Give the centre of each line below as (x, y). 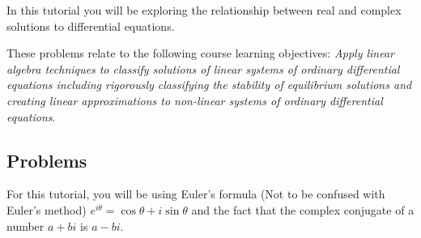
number (26, 225)
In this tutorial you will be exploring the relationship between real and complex (204, 10)
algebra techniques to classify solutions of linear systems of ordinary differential (203, 68)
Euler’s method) (47, 209)
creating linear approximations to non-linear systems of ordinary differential (195, 100)
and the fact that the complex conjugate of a (303, 209)
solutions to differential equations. (91, 25)
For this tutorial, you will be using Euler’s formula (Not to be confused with (196, 194)
